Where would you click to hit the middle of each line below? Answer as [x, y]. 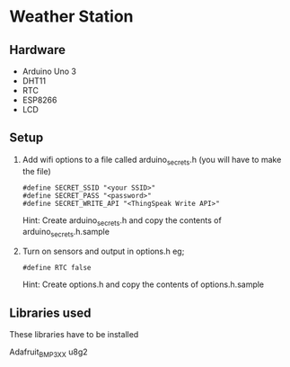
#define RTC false [57, 268]
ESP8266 [40, 100]
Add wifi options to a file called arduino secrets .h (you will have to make [152, 161]
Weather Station [71, 17]
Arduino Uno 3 [49, 71]
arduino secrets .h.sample [66, 233]
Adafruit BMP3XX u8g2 [48, 353]
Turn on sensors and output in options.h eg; [103, 251]
